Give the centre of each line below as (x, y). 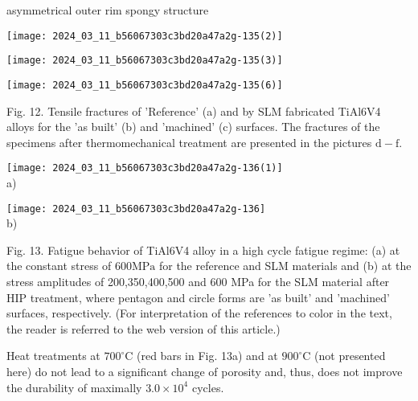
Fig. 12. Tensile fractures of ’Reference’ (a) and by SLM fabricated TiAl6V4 (194, 110)
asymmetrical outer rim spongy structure (108, 10)
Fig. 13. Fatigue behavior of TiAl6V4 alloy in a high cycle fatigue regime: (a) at (203, 250)
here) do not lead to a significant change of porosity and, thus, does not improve (205, 371)
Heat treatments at (53, 356)
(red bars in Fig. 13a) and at (207, 356)
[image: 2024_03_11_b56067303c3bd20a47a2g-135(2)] (145, 36)
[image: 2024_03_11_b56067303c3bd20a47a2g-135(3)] (145, 61)
